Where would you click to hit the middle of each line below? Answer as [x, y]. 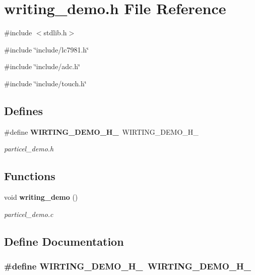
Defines [24, 110]
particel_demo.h [29, 149]
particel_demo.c [29, 214]
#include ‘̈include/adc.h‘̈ [42, 66]
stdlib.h [55, 33]
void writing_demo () [41, 197]
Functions [30, 176]
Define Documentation [64, 241]
